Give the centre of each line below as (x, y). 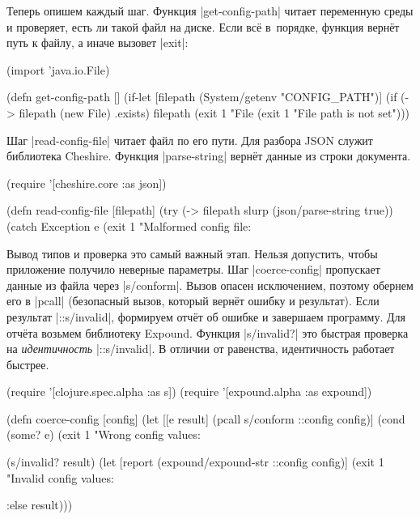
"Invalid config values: (60, 477)
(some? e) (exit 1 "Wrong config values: (104, 434)
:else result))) (40, 505)
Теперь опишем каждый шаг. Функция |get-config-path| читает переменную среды (210, 11)
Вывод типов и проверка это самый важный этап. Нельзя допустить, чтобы (192, 253)
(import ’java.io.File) (58, 69)
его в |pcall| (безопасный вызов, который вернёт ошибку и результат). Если (193, 301)
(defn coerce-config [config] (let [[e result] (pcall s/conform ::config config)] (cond (206, 418)
